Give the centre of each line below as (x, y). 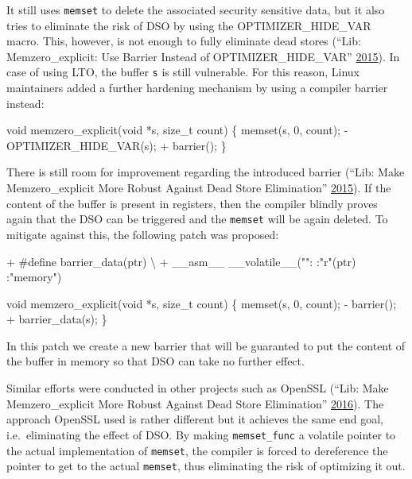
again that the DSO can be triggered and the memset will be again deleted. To (197, 219)
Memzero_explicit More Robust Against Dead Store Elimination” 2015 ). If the (199, 188)
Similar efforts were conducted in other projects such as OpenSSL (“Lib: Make (198, 388)
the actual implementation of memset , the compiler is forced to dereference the (197, 450)
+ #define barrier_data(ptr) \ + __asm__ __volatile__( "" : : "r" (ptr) (181, 261)
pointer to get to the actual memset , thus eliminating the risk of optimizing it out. (206, 466)
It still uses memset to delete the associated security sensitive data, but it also (196, 10)
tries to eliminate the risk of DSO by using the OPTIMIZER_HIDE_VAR (189, 25)
